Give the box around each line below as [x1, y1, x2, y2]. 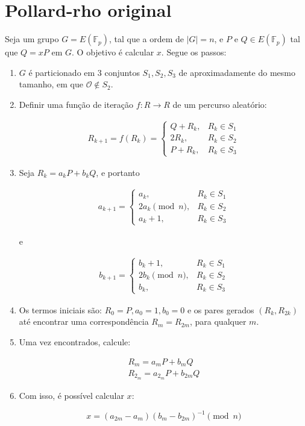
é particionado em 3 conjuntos [28, 66, 140, 78]
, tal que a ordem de [108, 33, 184, 45]
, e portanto [96, 166, 140, 178]
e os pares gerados [187, 303, 254, 316]
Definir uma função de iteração [19, 98, 134, 110]
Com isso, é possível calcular [19, 389, 124, 401]
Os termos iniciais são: [19, 303, 102, 316]
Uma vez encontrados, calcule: [19, 335, 131, 348]
